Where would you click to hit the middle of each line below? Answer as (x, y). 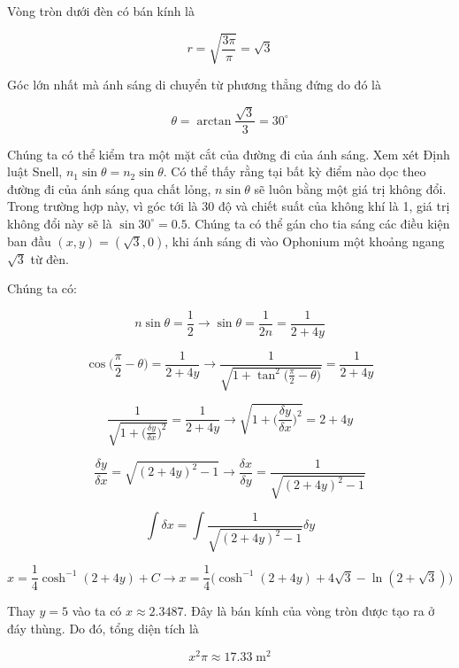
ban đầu (29, 241)
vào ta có (97, 611)
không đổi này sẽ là (60, 223)
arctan (214, 121)
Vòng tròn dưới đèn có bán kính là (101, 11)
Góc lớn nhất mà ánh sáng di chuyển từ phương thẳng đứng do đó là (194, 85)
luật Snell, (35, 171)
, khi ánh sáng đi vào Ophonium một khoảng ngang (305, 241)
